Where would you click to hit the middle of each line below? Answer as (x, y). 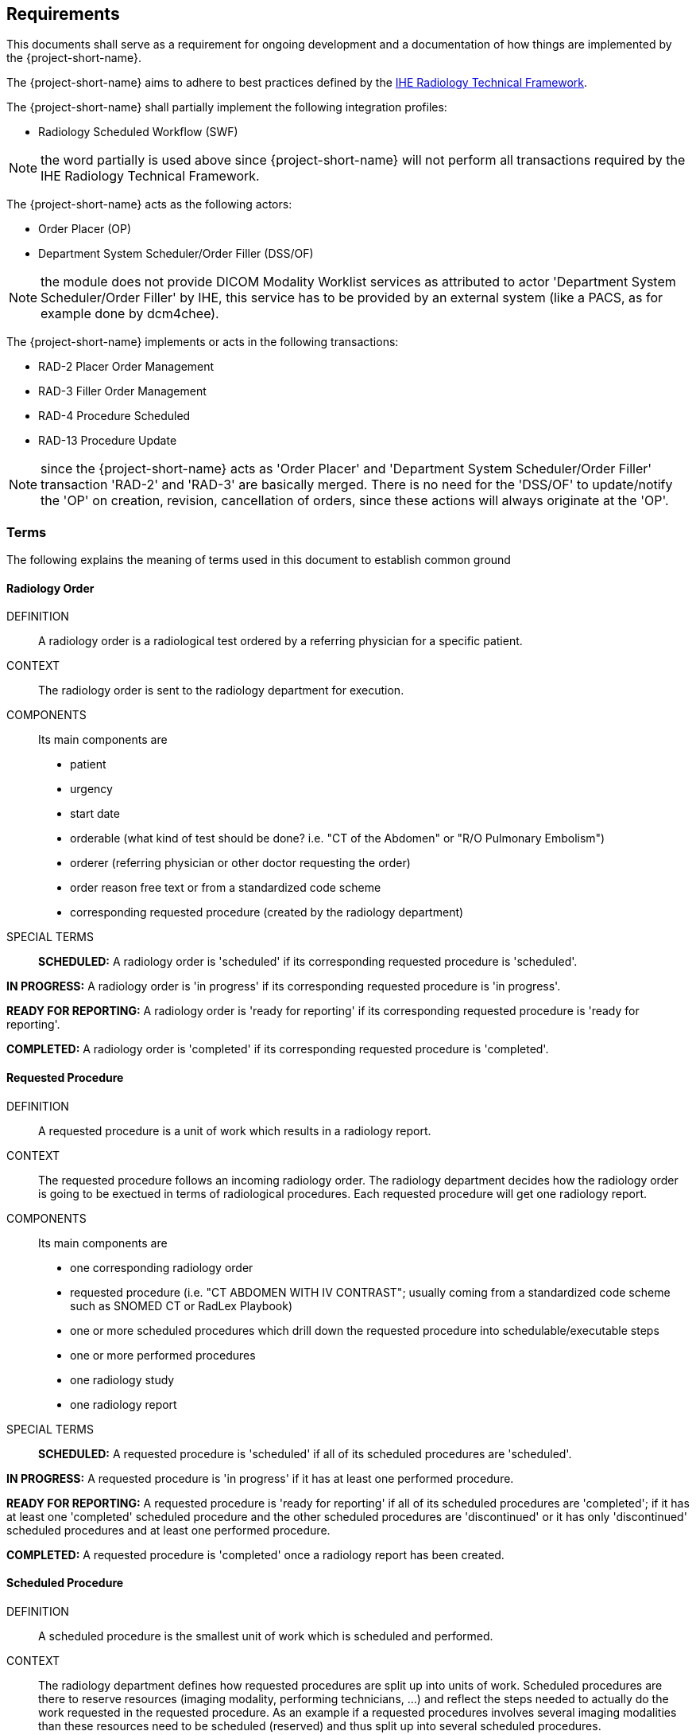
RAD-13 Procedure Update (108, 441)
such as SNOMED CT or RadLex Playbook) (182, 1305)
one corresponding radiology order (162, 1267)
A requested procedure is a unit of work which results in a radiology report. (235, 1130)
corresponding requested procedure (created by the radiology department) (267, 912)
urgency (91, 789)
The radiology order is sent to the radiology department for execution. (221, 690)
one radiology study (122, 1379)
